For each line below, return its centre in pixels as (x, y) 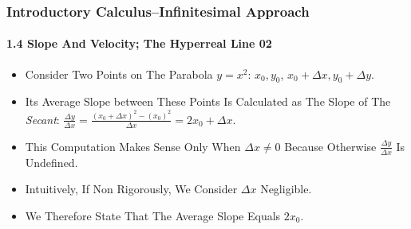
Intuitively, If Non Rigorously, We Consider (131, 189)
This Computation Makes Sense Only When (133, 146)
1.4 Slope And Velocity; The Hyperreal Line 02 (139, 43)
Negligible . (286, 189)
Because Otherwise (330, 146)
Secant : (42, 119)
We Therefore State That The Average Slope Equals (153, 215)
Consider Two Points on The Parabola (119, 74)
